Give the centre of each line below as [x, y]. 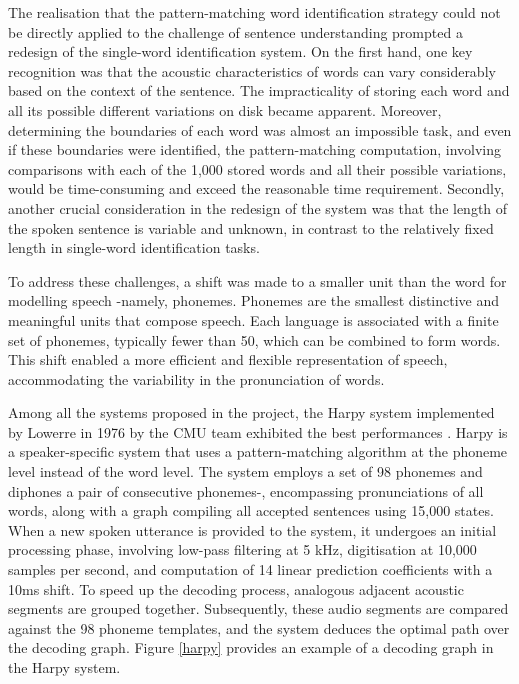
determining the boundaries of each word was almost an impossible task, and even [260, 129]
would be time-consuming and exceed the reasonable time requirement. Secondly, [256, 188]
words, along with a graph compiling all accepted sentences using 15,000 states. [251, 510]
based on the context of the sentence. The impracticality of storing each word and [259, 90]
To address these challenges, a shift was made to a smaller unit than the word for [257, 280]
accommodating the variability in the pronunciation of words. [196, 378]
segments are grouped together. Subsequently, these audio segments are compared [258, 608]
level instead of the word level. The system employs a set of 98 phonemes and [245, 471]
